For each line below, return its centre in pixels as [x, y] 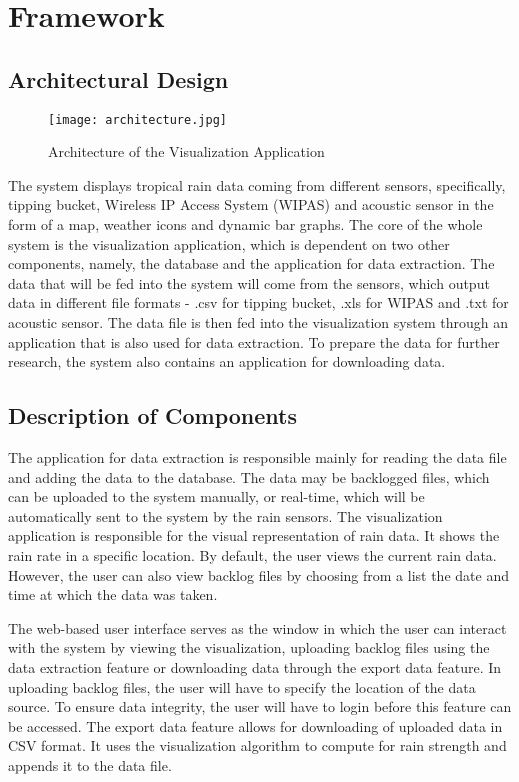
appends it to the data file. [90, 764]
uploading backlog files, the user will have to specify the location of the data [242, 686]
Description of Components [153, 415]
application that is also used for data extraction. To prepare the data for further [254, 341]
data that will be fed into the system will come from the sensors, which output [249, 282]
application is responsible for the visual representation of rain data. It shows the [254, 535]
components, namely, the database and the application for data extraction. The [251, 263]
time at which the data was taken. [113, 594]
